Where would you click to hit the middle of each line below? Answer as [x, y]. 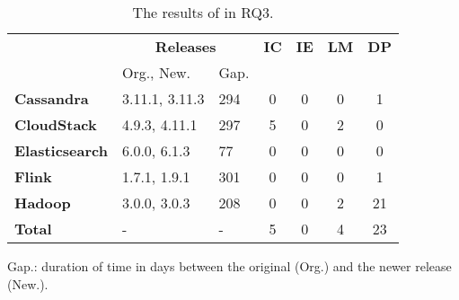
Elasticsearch [61, 150]
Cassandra [52, 98]
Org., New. [156, 72]
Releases [185, 46]
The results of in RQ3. [203, 12]
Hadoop [43, 203]
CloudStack [56, 124]
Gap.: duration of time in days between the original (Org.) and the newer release [229, 266]
